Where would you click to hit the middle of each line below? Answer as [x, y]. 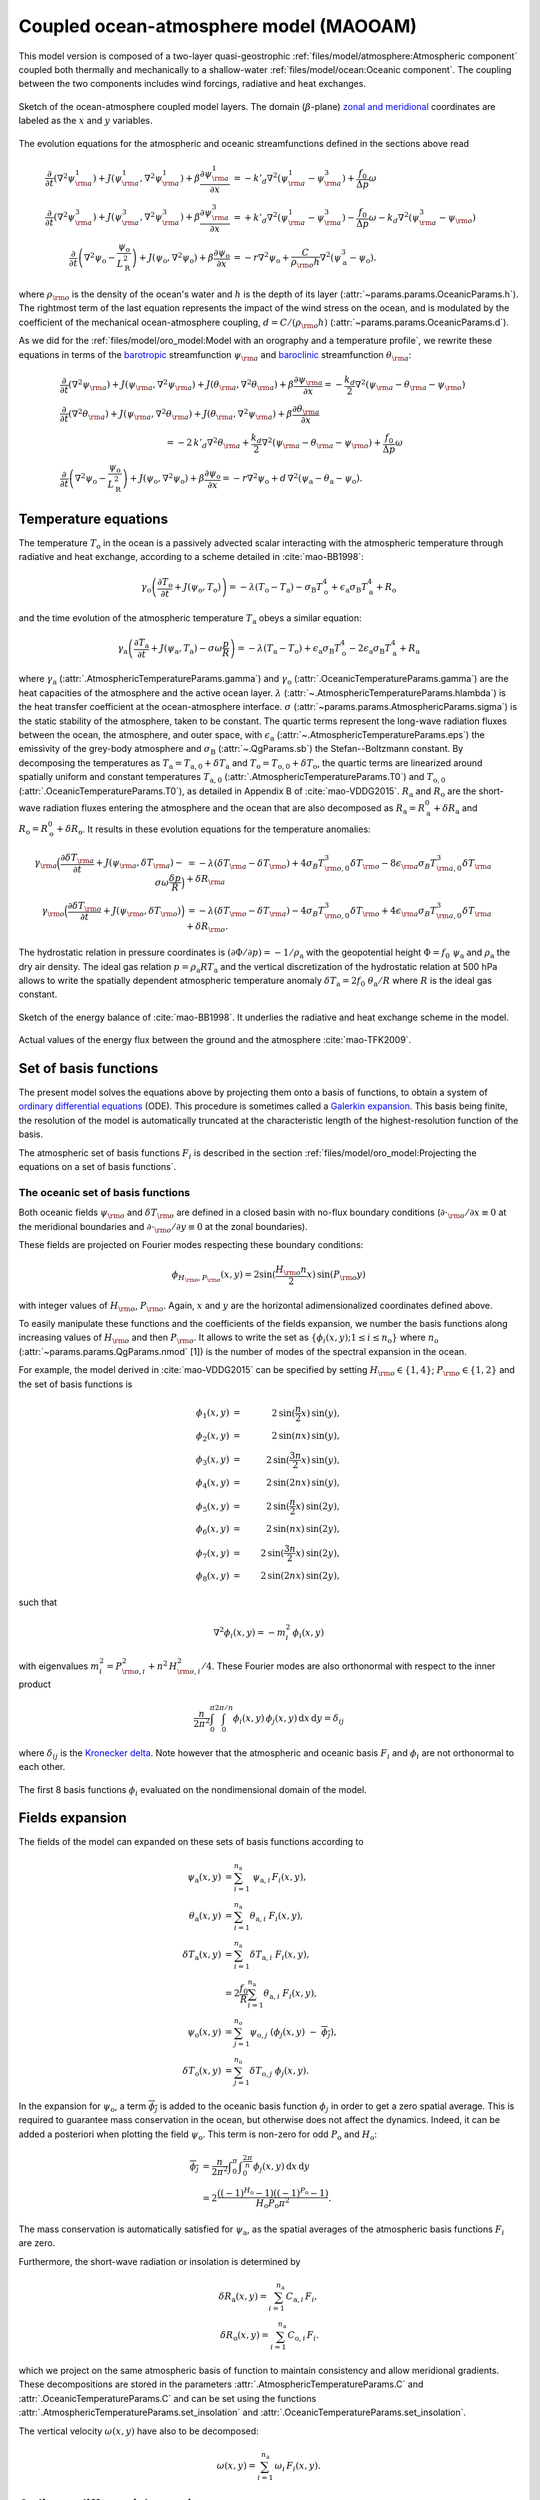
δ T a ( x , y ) [202, 1955]
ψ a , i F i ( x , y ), [279, 1878]
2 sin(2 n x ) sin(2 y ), [300, 1576]
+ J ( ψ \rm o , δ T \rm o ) [142, 912]
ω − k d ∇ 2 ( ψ [394, 217]
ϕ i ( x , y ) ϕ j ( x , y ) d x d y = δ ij [288, 1719]
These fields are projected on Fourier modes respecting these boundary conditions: [191, 1244]
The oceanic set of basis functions [104, 1192]
